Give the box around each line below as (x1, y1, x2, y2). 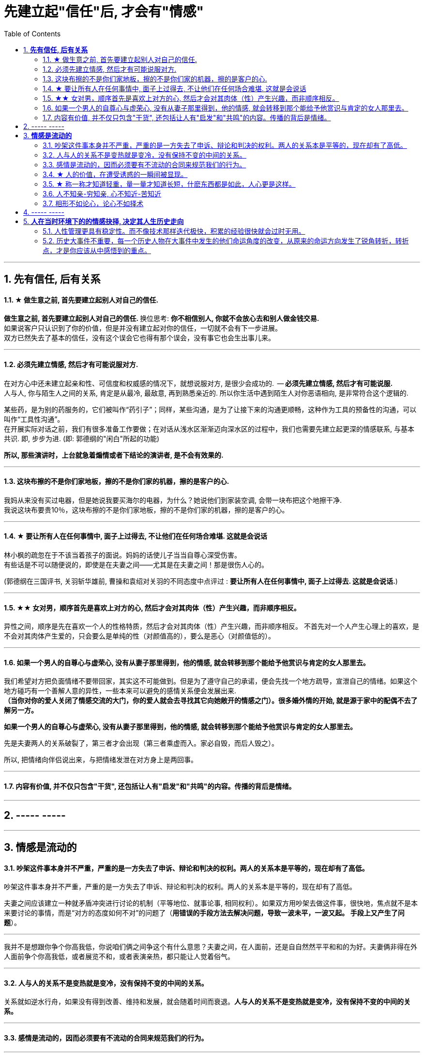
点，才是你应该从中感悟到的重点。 (43, 246, 151, 255)
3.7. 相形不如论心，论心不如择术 (43, 199, 144, 208)
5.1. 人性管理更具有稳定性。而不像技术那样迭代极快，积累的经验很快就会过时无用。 (43, 226, 305, 235)
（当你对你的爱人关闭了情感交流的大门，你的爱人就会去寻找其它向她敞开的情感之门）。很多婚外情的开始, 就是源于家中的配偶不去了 (4, 696, 418, 705)
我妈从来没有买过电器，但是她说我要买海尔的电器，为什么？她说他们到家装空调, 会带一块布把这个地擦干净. (4, 496, 342, 504)
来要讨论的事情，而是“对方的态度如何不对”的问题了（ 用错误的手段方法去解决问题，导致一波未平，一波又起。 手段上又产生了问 (4, 909, 405, 917)
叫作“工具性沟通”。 (4, 415, 64, 423)
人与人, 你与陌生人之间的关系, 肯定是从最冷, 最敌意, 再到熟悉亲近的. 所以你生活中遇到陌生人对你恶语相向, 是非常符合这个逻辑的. (4, 388, 409, 397)
